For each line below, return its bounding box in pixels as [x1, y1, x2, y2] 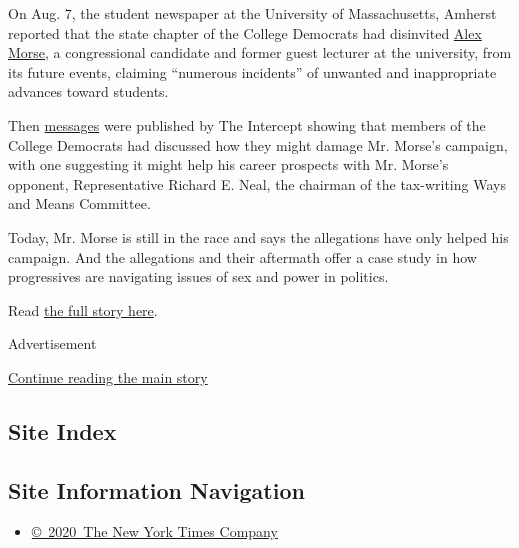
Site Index [8, 415, 117, 446]
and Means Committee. [8, 193, 151, 214]
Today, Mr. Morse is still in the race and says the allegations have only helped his [8, 226, 509, 247]
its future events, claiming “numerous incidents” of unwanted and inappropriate [8, 61, 497, 82]
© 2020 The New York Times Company [31, 521, 278, 542]
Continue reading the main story [8, 366, 208, 387]
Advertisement [8, 333, 97, 354]
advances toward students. [8, 81, 169, 102]
